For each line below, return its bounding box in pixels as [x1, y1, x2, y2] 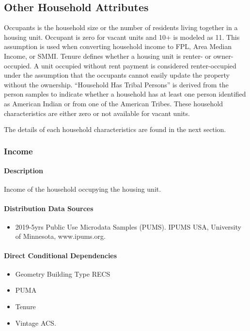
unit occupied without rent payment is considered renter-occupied [41, 60, 236, 70]
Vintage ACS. [15, 317, 56, 328]
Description [4, 165, 44, 176]
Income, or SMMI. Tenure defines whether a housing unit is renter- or [4, 50, 211, 61]
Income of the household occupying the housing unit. [4, 184, 161, 194]
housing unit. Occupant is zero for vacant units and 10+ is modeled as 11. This [4, 32, 240, 42]
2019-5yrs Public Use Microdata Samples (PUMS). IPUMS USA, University [15, 221, 241, 232]
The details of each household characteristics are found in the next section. [4, 124, 226, 134]
